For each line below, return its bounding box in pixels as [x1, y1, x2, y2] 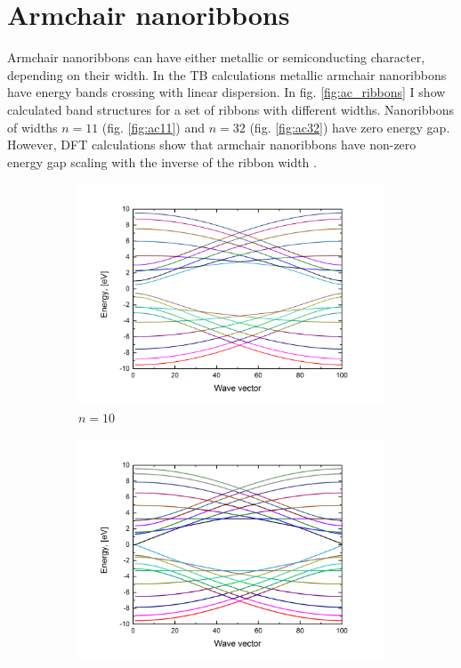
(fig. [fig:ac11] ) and [101, 117, 206, 136]
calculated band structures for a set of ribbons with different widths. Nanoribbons [7, 100, 455, 118]
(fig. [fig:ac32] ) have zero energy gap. [249, 117, 450, 136]
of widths [7, 117, 58, 136]
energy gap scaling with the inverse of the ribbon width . [7, 152, 317, 171]
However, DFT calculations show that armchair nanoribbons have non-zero [7, 135, 417, 154]
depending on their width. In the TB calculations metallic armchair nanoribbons [7, 65, 447, 84]
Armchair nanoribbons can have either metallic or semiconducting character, [7, 48, 425, 67]
